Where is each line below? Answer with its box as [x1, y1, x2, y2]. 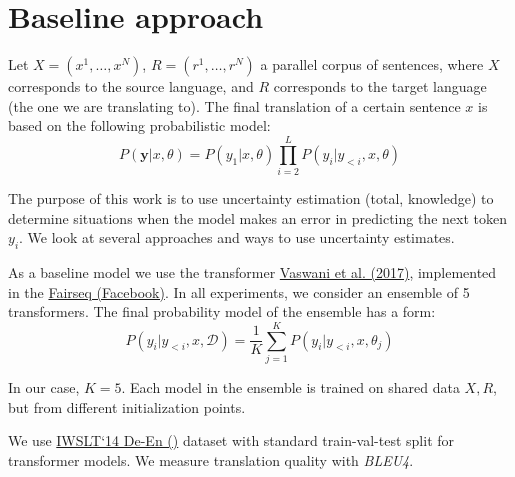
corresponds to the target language [273, 76, 487, 97]
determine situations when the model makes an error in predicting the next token [8, 207, 507, 228]
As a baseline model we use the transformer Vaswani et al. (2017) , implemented [8, 262, 497, 283]
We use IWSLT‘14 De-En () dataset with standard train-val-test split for [8, 430, 455, 451]
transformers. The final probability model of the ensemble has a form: [8, 301, 436, 322]
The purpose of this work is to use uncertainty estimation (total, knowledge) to [8, 188, 494, 209]
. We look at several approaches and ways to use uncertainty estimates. [19, 227, 455, 248]
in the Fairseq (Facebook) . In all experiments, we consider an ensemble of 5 [8, 281, 470, 302]
